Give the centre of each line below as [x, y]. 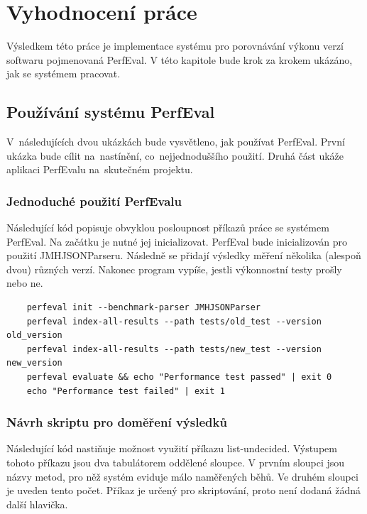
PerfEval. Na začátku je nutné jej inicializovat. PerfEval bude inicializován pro [177, 241]
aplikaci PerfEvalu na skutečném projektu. [100, 169]
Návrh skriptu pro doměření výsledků [117, 422]
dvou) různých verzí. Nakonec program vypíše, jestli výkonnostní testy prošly [174, 269]
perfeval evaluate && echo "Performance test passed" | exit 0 [179, 377]
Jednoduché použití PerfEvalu [94, 201]
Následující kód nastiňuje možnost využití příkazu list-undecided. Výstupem [172, 448]
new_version [34, 363]
